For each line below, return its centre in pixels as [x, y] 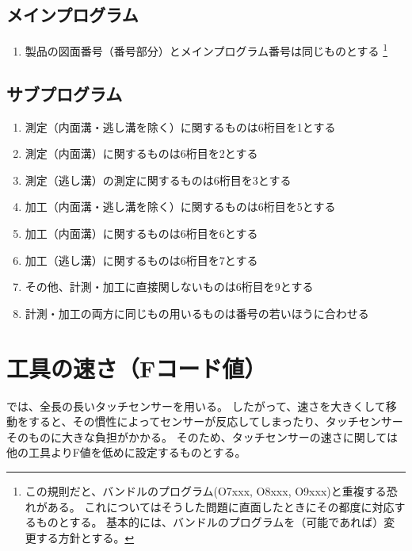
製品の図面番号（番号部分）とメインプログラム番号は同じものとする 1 [206, 50]
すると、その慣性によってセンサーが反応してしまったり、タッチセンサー [216, 421]
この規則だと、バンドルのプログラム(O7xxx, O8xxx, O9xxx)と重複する [206, 490]
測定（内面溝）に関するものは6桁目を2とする [141, 153]
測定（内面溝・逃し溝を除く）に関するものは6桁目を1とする [180, 126]
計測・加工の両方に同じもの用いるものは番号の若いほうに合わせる [197, 313]
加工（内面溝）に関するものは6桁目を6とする [141, 233]
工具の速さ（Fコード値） [137, 367]
